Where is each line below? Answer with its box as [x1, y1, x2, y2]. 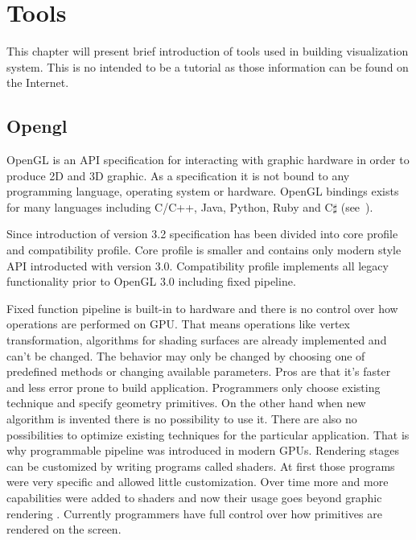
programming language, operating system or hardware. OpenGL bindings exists [6, 183, 399, 200]
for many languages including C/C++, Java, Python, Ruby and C [6, 198, 333, 215]
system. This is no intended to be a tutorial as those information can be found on [6, 58, 409, 75]
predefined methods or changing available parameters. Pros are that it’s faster [6, 363, 391, 380]
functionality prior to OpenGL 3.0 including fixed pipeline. [6, 273, 296, 290]
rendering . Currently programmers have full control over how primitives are [6, 505, 382, 521]
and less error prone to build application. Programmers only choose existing [6, 378, 381, 395]
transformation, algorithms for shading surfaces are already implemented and [6, 332, 387, 348]
